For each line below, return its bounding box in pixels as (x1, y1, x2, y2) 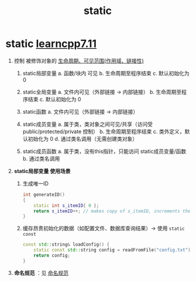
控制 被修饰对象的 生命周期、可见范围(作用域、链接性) (13, 57, 144, 64)
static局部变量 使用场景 (13, 167, 71, 174)
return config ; (33, 253, 71, 259)
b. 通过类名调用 (22, 155, 60, 162)
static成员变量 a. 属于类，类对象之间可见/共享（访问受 (22, 120, 153, 127)
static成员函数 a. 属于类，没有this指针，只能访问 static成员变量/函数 (22, 148, 187, 155)
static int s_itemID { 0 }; (33, 202, 99, 209)
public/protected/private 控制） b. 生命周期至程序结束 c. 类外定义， (22, 128, 185, 135)
